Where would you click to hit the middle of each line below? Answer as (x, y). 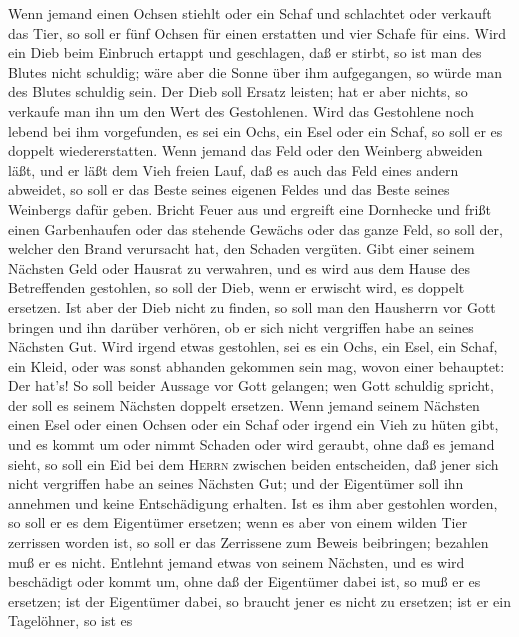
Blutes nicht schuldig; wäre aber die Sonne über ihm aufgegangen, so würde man (255, 71)
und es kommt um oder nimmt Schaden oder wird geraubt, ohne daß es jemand (251, 444)
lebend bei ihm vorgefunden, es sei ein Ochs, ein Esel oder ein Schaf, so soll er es (255, 130)
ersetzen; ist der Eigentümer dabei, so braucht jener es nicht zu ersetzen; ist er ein (259, 600)
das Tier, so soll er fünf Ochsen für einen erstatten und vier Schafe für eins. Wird (257, 32)
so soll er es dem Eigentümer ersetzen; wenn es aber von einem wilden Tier (238, 522)
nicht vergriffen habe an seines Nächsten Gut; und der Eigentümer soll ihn (236, 483)
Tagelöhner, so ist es (70, 620)
